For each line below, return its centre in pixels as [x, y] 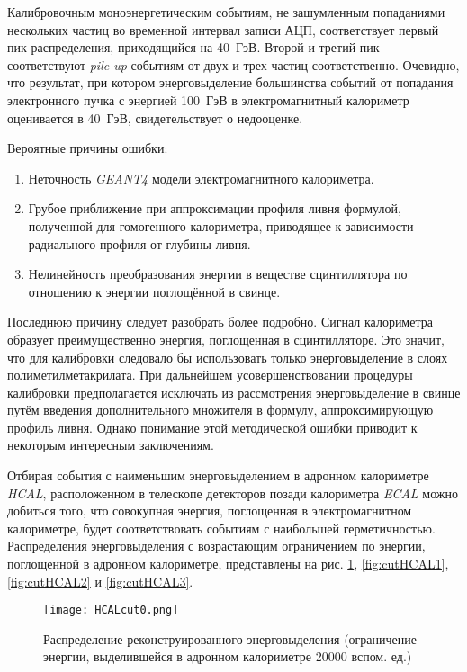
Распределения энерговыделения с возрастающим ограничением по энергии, [216, 546]
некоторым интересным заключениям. [111, 445]
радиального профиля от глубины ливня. [139, 243]
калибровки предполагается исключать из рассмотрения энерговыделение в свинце [234, 392]
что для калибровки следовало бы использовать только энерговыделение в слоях [228, 357]
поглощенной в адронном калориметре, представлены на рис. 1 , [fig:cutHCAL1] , [228, 564]
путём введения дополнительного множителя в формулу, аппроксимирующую [220, 410]
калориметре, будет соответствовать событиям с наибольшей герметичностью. [221, 528]
